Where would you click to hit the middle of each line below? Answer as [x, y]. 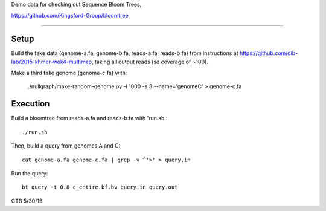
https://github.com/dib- [269, 53]
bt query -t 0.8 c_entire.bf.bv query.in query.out [100, 187]
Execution [30, 104]
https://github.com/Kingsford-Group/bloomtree [70, 16]
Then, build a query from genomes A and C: [66, 146]
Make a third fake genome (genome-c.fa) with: [69, 73]
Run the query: [30, 173]
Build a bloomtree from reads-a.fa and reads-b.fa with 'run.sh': [89, 118]
